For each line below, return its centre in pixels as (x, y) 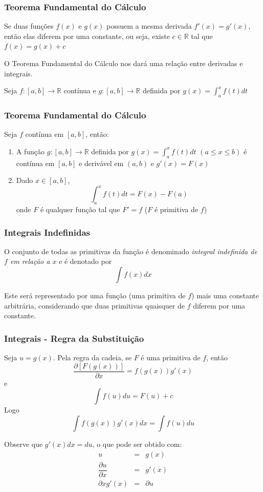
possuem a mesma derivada (149, 26)
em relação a (30, 261)
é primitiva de (176, 209)
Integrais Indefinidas (47, 232)
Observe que (24, 444)
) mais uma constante (225, 295)
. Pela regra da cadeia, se (92, 357)
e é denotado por (85, 261)
